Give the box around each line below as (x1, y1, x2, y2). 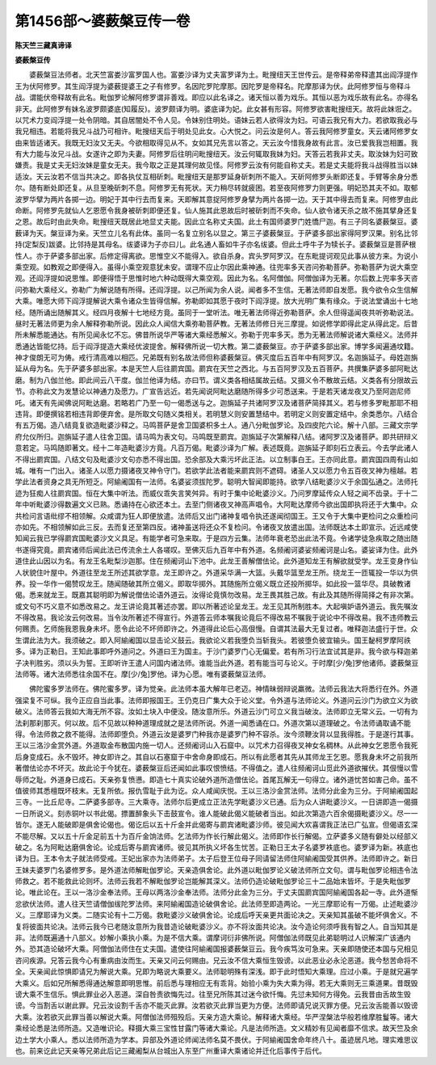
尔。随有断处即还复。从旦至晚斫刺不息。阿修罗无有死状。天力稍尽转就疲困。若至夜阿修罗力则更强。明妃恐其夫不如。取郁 (15, 183, 418, 193)
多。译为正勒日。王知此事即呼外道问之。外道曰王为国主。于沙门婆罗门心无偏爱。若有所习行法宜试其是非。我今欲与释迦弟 (15, 646, 418, 656)
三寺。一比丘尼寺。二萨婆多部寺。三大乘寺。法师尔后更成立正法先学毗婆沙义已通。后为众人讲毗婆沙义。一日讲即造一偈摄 (15, 797, 418, 807)
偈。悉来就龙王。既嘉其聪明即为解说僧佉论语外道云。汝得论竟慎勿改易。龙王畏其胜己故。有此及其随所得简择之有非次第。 (15, 590, 418, 600)
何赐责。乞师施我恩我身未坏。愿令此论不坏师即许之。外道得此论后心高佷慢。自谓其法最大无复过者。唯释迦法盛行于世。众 (15, 624, 418, 634)
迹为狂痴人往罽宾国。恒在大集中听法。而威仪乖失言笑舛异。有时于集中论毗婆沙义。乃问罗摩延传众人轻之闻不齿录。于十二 (15, 488, 418, 498)
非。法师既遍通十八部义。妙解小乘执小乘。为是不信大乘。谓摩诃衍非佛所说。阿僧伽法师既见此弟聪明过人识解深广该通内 (15, 933, 411, 943)
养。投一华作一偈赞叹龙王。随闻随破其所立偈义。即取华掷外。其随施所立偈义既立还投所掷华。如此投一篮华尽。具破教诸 (15, 579, 411, 588)
